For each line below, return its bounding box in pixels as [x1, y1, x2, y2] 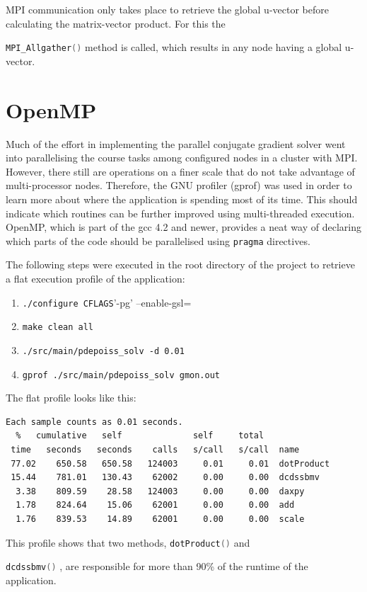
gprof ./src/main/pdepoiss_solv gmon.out [22, 370, 220, 380]
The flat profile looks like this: [6, 390, 136, 405]
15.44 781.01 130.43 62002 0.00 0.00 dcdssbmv [11, 472, 320, 483]
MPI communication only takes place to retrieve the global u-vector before [6, 2, 329, 16]
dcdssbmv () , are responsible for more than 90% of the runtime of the [6, 559, 308, 574]
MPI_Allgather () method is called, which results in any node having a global [6, 40, 342, 55]
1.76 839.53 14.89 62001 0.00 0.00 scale [16, 513, 305, 524]
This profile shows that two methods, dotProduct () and [6, 535, 250, 550]
